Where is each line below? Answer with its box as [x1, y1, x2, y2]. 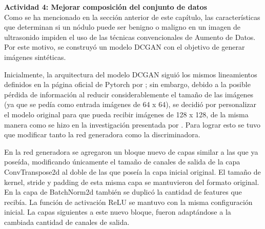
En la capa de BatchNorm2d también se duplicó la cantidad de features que [4, 186, 242, 197]
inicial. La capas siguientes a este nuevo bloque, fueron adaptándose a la [4, 206, 231, 217]
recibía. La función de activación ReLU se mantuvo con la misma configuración [4, 196, 253, 207]
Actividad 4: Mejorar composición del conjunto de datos [4, 2, 207, 12]
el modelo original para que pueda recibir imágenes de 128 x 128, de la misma [4, 109, 249, 119]
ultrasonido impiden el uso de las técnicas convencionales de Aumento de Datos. [4, 31, 256, 42]
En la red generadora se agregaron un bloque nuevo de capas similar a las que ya [4, 146, 258, 157]
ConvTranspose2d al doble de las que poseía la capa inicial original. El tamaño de [4, 166, 261, 177]
